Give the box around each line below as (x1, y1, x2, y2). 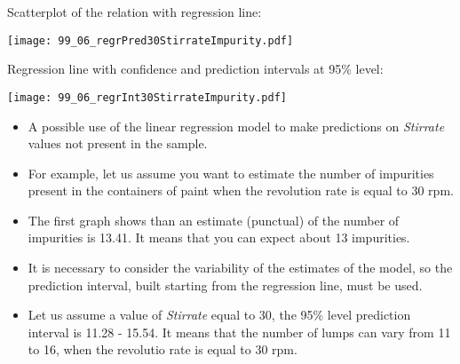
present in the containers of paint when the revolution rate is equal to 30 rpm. (28, 181, 454, 200)
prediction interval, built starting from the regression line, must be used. (28, 275, 423, 294)
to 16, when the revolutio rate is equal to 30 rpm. (28, 340, 297, 359)
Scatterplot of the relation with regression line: (7, 3, 262, 20)
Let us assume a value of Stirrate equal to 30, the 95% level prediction (28, 305, 411, 324)
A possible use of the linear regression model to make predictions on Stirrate (28, 116, 445, 135)
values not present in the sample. (28, 134, 208, 153)
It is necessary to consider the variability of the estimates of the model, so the (28, 258, 453, 277)
